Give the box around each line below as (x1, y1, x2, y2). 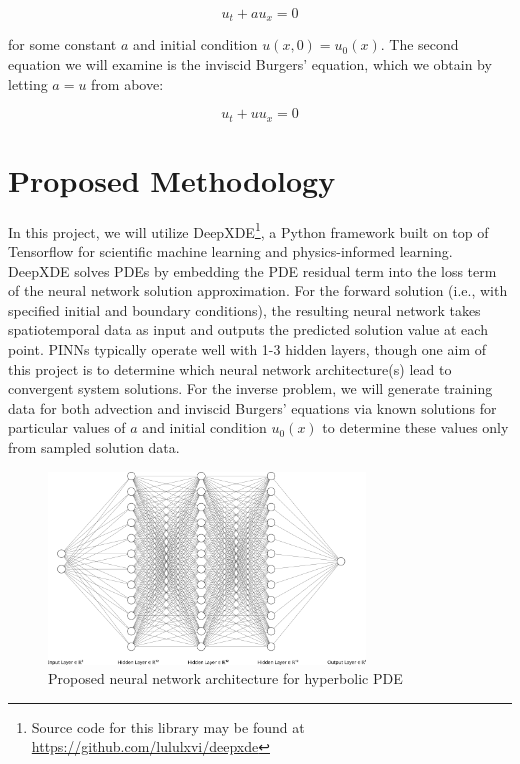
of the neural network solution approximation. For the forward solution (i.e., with (8, 280, 508, 301)
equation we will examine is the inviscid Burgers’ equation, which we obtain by (8, 54, 492, 75)
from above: (91, 73, 164, 94)
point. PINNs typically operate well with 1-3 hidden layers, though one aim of (8, 339, 487, 360)
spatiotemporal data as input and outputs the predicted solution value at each (8, 319, 488, 340)
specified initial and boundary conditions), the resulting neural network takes (8, 299, 481, 320)
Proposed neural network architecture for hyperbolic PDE (48, 668, 403, 689)
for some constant (8, 34, 117, 55)
